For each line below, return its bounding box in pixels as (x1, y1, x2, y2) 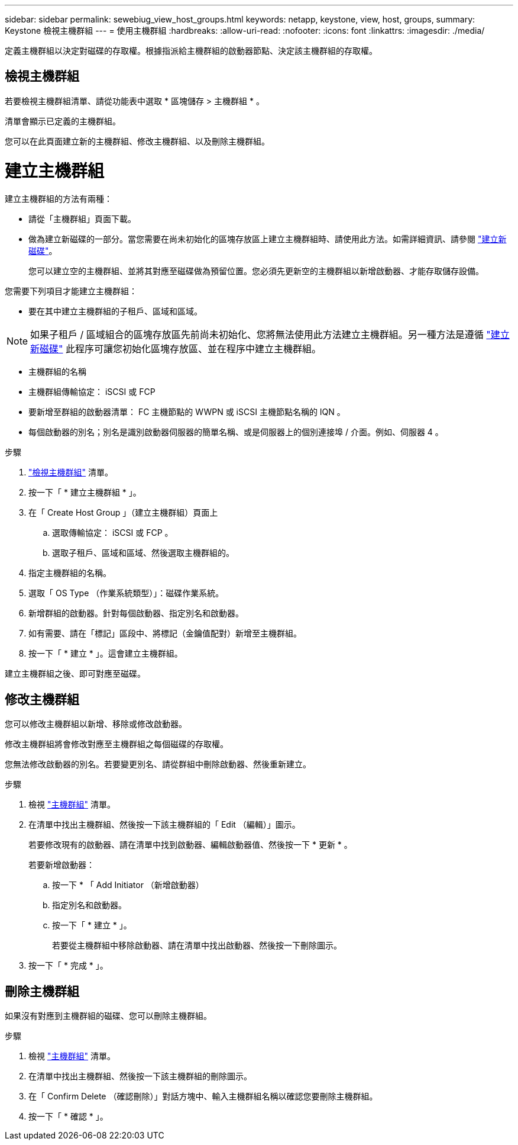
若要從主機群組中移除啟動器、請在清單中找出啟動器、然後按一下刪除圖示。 (52, 940, 342, 951)
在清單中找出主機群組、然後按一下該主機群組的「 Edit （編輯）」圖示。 (28, 819, 300, 830)
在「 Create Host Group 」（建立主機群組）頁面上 (28, 507, 218, 518)
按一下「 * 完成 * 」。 (28, 960, 108, 971)
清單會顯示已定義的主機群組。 (5, 115, 121, 126)
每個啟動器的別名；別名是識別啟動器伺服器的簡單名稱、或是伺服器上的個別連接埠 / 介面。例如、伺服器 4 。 (28, 427, 443, 438)
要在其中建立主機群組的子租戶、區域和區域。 (28, 306, 202, 317)
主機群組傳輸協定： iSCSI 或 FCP (28, 387, 156, 397)
